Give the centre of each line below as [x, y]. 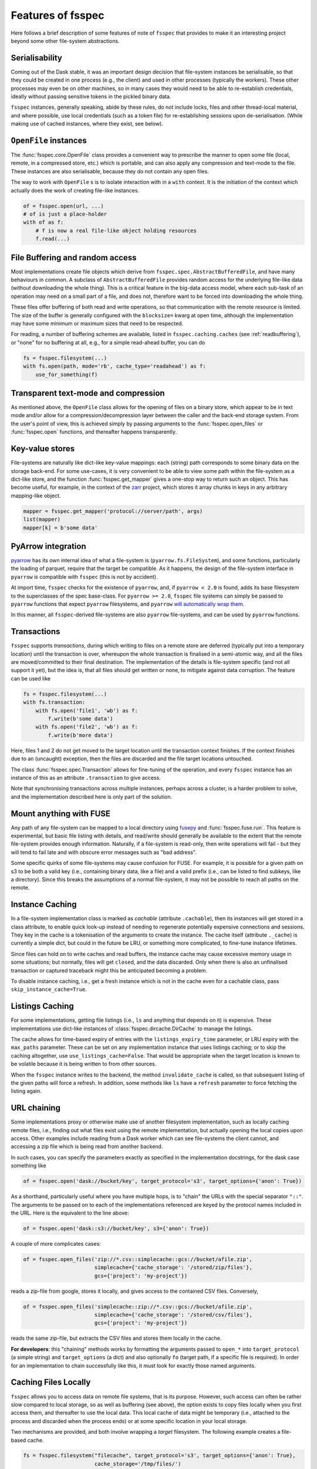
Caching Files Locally [51, 1382]
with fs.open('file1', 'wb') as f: [87, 710]
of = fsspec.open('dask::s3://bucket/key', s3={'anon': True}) [116, 1228]
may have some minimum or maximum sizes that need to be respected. [97, 324]
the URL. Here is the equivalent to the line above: [70, 1213]
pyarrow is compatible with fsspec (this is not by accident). [84, 576]
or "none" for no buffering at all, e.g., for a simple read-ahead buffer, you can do [108, 342]
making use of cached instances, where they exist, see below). [87, 124]
